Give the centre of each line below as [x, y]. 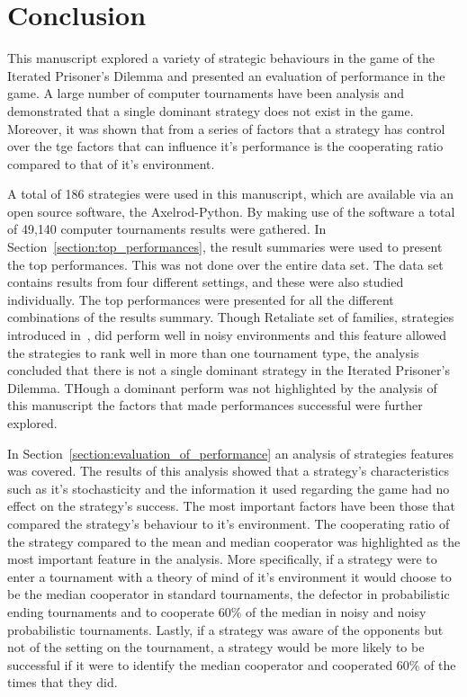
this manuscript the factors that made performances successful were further [215, 405]
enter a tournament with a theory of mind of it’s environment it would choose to [229, 576]
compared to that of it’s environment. [111, 163]
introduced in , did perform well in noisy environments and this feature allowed [227, 335]
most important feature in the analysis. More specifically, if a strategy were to [222, 559]
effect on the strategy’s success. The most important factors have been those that [232, 506]
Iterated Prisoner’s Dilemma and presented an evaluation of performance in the [226, 75]
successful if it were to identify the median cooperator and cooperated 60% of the [232, 664]
